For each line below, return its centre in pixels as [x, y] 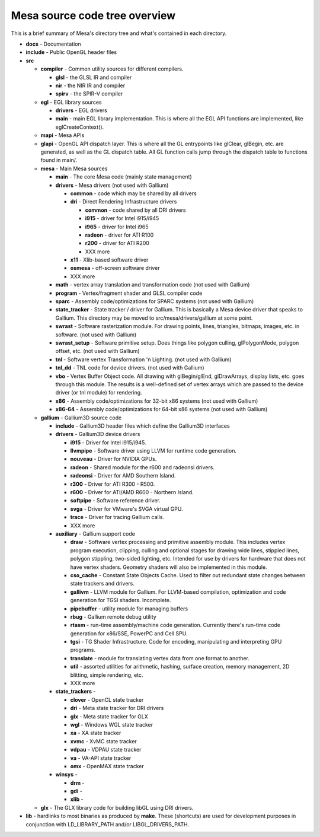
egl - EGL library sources [71, 102]
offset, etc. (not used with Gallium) [97, 351]
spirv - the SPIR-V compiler [89, 94]
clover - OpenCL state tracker [107, 699]
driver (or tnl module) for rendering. [99, 393]
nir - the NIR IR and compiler [90, 85]
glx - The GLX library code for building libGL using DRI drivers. [117, 807]
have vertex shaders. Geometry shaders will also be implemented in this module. [169, 567]
